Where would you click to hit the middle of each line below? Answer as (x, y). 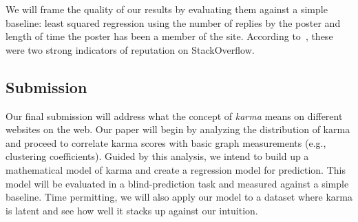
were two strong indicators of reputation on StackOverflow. (130, 49)
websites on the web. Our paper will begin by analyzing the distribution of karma (178, 129)
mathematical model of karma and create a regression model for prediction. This (176, 169)
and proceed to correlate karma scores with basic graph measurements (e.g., (166, 142)
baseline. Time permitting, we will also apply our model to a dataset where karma (179, 197)
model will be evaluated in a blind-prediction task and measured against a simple (177, 183)
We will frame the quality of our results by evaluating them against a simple (167, 9)
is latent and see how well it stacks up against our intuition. (132, 210)
